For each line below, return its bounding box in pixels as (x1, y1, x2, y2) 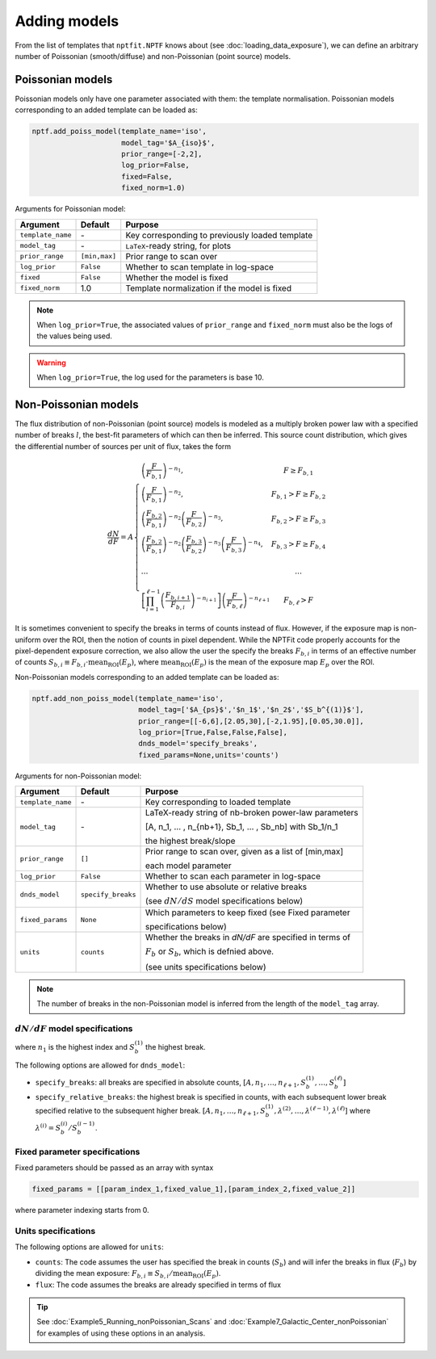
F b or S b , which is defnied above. (145, 946, 275, 958)
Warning (36, 358, 66, 367)
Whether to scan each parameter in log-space (145, 870, 321, 882)
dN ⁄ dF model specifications (15, 1023, 133, 1034)
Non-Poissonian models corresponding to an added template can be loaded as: (15, 672, 279, 682)
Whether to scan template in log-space (125, 261, 275, 272)
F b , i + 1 (165, 590, 191, 602)
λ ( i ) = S (35, 1122, 61, 1132)
